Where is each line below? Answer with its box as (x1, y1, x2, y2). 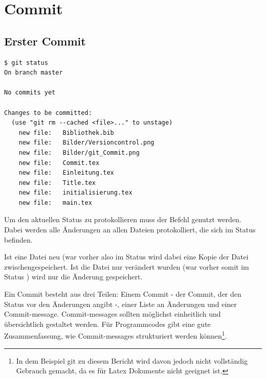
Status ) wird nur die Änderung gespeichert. (4, 271, 143, 282)
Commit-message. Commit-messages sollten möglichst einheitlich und (4, 309, 221, 319)
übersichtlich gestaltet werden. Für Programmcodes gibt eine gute (4, 318, 211, 329)
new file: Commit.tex (18, 159, 100, 167)
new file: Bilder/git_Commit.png (18, 149, 140, 156)
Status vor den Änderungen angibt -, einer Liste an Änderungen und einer (4, 298, 237, 309)
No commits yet (4, 89, 56, 97)
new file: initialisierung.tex (18, 189, 132, 197)
